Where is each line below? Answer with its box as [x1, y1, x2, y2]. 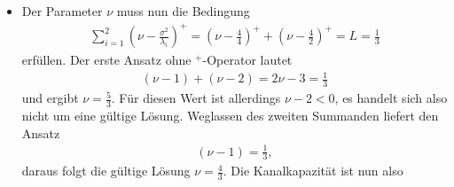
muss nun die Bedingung [116, 2, 250, 19]
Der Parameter [21, 2, 103, 19]
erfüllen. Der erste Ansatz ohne [21, 51, 192, 69]
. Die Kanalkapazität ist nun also [223, 161, 403, 180]
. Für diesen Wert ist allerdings [111, 89, 281, 107]
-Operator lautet [202, 51, 293, 69]
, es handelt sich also [334, 89, 448, 107]
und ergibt [21, 89, 79, 107]
